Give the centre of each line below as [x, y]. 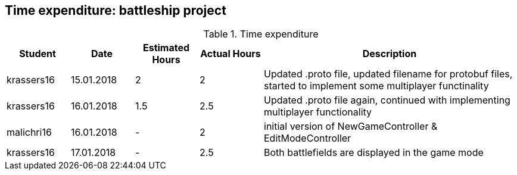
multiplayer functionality [318, 112]
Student [38, 54]
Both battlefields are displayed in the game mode [374, 153]
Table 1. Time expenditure [261, 34]
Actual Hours [231, 54]
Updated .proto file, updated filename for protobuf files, [388, 74]
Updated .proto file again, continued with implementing [387, 100]
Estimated [166, 48]
